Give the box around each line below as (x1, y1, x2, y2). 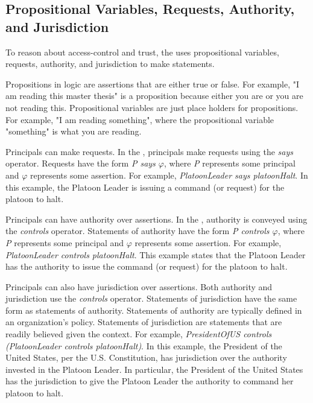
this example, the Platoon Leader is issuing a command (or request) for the (5, 180, 285, 193)
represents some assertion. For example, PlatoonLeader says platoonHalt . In (30, 168, 308, 181)
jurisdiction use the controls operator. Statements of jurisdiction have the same (5, 292, 297, 305)
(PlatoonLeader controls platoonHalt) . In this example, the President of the (5, 339, 282, 352)
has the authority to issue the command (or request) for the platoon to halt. (5, 260, 288, 273)
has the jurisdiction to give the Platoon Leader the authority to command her (5, 375, 294, 387)
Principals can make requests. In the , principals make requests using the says (5, 145, 294, 157)
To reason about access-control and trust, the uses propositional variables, (5, 45, 279, 58)
